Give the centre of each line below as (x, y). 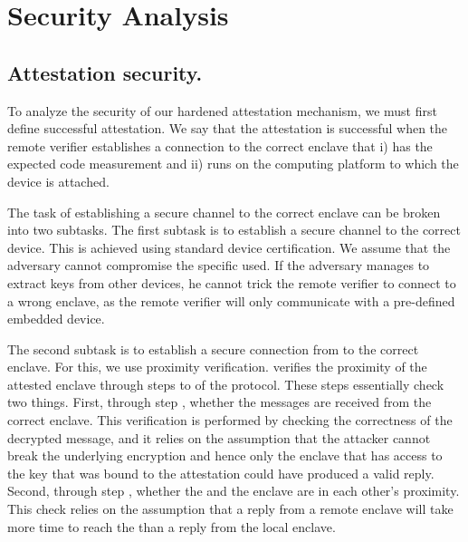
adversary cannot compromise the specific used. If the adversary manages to (219, 265)
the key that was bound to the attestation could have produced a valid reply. (221, 473)
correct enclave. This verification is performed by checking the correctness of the (230, 420)
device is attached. (58, 181)
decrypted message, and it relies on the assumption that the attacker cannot (219, 437)
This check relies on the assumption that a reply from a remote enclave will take (230, 509)
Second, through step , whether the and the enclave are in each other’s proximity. (234, 491)
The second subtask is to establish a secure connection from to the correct (213, 348)
